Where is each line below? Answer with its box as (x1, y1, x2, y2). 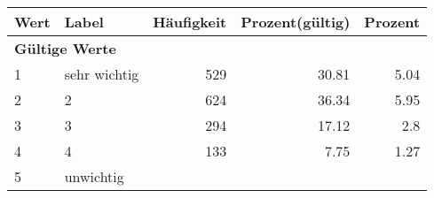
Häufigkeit (153, 11, 227, 32)
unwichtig (64, 166, 124, 187)
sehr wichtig (64, 64, 139, 84)
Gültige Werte (14, 38, 116, 58)
